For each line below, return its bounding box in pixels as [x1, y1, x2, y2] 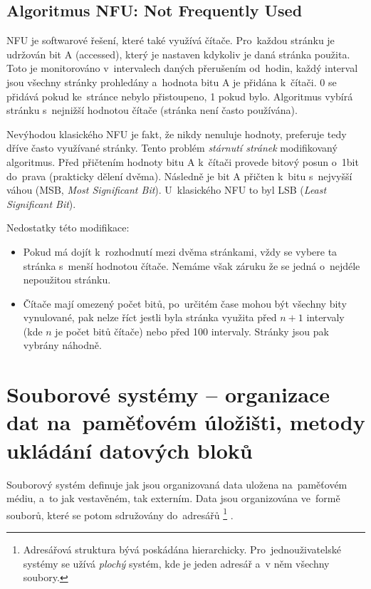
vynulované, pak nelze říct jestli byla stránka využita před [23, 310, 277, 325]
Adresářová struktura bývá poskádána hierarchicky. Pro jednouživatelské [23, 542, 341, 557]
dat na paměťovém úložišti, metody [6, 407, 365, 437]
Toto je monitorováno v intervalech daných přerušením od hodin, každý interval [6, 61, 358, 75]
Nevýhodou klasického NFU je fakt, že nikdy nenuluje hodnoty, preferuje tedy [6, 126, 347, 141]
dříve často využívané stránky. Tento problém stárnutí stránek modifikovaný [6, 140, 338, 155]
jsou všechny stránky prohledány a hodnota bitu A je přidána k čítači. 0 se [6, 74, 337, 89]
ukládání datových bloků [6, 435, 253, 464]
